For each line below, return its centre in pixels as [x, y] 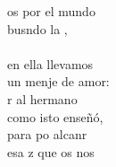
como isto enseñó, [55, 116]
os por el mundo [51, 11]
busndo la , [37, 28]
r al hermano [42, 98]
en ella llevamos [50, 63]
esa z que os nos [51, 151]
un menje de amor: [58, 81]
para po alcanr [47, 134]
